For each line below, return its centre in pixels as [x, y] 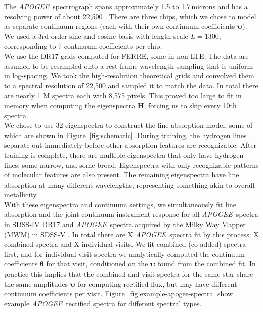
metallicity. [21, 194]
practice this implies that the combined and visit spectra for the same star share [129, 274]
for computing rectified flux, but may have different [157, 283]
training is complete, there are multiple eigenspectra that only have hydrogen [124, 154]
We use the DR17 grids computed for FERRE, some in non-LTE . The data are [126, 55]
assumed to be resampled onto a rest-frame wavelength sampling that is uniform [129, 65]
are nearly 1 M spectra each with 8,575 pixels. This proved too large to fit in [123, 95]
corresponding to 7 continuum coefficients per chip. [83, 46]
